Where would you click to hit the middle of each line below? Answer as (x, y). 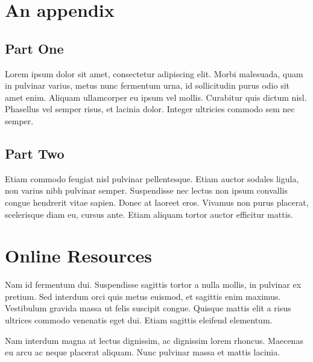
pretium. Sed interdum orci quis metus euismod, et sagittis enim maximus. (143, 296)
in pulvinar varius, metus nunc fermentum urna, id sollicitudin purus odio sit (147, 85)
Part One (34, 48)
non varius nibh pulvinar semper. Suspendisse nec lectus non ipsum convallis (146, 190)
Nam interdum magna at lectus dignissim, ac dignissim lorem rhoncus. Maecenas (154, 340)
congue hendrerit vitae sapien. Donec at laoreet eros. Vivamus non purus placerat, (157, 202)
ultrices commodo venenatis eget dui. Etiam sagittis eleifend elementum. (139, 320)
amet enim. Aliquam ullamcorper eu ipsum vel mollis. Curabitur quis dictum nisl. (156, 97)
